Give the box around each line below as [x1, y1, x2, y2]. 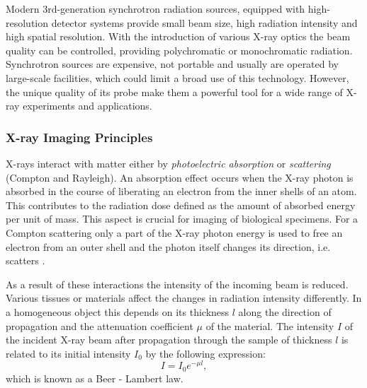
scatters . [6, 253, 45, 268]
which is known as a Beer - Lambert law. [6, 370, 183, 385]
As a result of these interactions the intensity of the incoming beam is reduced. [6, 276, 349, 291]
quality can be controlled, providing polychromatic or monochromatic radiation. [6, 42, 353, 57]
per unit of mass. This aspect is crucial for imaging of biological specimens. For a [6, 211, 358, 226]
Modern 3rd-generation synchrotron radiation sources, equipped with [6, 1, 305, 16]
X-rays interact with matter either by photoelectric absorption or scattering [6, 155, 331, 170]
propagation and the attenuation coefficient [6, 318, 193, 333]
